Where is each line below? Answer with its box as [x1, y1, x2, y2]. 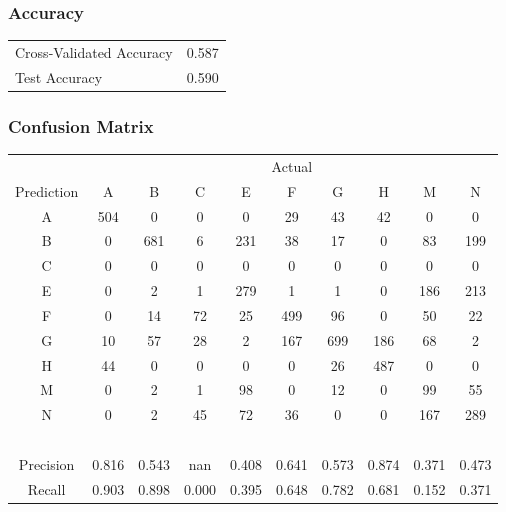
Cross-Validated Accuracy [15, 41, 173, 62]
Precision [18, 454, 75, 474]
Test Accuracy [15, 66, 103, 87]
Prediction [15, 180, 79, 201]
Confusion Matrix [8, 113, 154, 138]
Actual [271, 155, 313, 176]
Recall [27, 478, 66, 499]
